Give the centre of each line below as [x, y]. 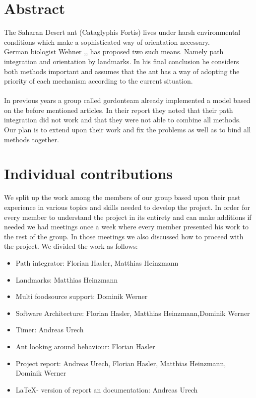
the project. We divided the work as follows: [71, 246]
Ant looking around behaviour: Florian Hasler [85, 346]
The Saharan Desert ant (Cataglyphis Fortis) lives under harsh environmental [122, 32]
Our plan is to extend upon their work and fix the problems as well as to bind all [128, 130]
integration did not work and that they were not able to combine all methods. [123, 120]
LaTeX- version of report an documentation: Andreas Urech [107, 389]
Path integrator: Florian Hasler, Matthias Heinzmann [97, 262]
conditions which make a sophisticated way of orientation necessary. [107, 42]
